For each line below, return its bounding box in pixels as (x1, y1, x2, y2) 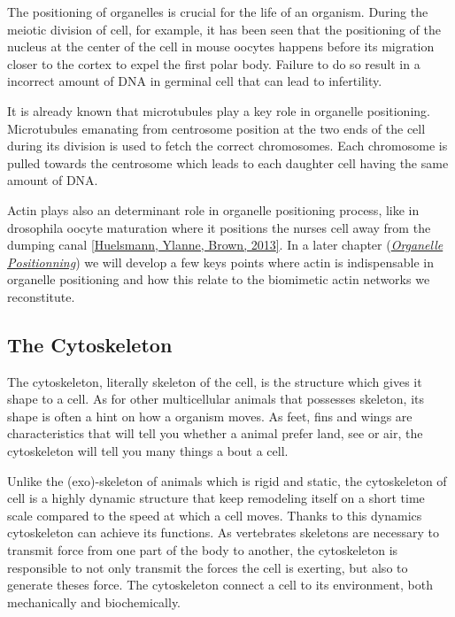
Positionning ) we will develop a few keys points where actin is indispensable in (7, 252, 434, 271)
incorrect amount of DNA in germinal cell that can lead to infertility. (7, 72, 382, 90)
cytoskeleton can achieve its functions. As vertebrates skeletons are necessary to (7, 523, 440, 542)
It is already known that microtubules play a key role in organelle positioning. (7, 101, 430, 120)
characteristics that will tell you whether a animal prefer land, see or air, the (7, 424, 423, 443)
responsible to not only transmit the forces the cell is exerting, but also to (7, 558, 408, 576)
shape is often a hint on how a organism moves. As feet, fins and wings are (7, 406, 413, 425)
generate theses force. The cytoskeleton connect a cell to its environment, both (7, 575, 434, 594)
